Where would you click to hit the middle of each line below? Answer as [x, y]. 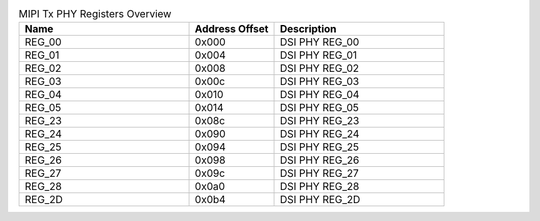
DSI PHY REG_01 [318, 55]
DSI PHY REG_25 [319, 147]
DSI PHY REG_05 [319, 108]
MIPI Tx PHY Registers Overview [95, 14]
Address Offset [231, 29]
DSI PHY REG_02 [319, 68]
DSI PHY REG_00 [319, 42]
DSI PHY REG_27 [319, 173]
